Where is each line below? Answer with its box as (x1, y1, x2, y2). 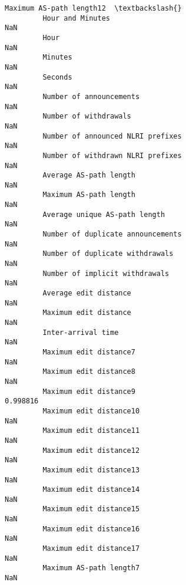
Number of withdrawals (42, 112, 131, 121)
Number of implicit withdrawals (42, 269, 170, 278)
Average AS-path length (42, 171, 135, 180)
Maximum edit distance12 (42, 446, 140, 455)
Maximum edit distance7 (42, 347, 135, 356)
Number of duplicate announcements (42, 230, 182, 239)
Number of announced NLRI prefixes (42, 132, 182, 140)
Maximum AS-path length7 (42, 564, 140, 573)
